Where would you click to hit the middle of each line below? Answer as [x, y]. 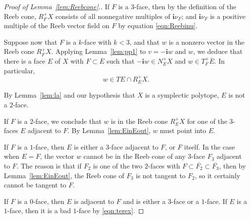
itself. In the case [209, 146]
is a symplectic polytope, [182, 95]
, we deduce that [218, 51]
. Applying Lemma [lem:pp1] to [99, 51]
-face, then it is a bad [39, 211]
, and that [145, 42]
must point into [183, 130]
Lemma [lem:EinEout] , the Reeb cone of [64, 175]
